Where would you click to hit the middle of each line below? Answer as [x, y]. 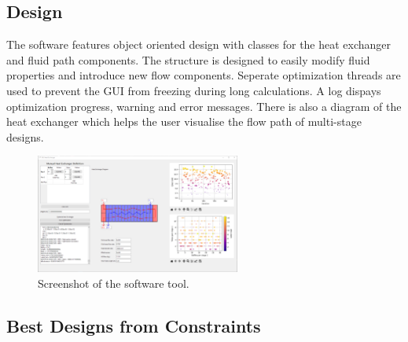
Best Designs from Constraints [134, 325]
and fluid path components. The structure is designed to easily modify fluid [188, 59]
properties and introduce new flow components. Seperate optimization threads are [204, 75]
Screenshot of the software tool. [114, 283]
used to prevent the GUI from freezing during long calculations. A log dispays [194, 90]
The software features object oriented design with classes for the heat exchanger [199, 44]
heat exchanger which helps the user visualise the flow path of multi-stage [184, 121]
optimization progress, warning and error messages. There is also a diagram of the [204, 106]
